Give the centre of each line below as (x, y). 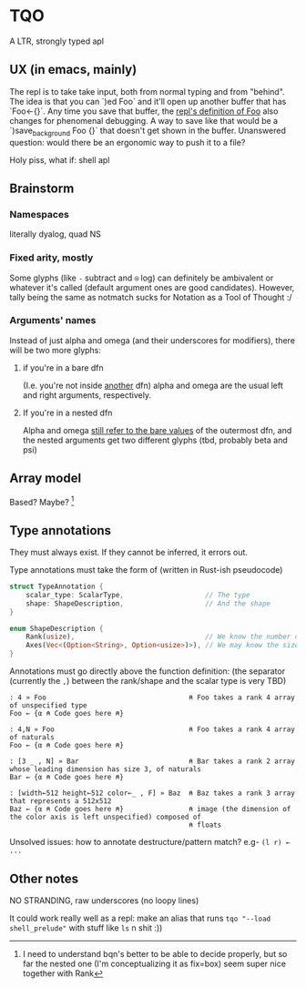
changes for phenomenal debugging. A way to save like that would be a (144, 120)
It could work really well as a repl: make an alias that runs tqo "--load (140, 918)
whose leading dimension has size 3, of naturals (106, 769)
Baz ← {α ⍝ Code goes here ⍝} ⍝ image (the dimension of (150, 810)
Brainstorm (42, 188)
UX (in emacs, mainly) (73, 70)
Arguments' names (53, 321)
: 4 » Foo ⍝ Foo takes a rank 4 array (153, 698)
